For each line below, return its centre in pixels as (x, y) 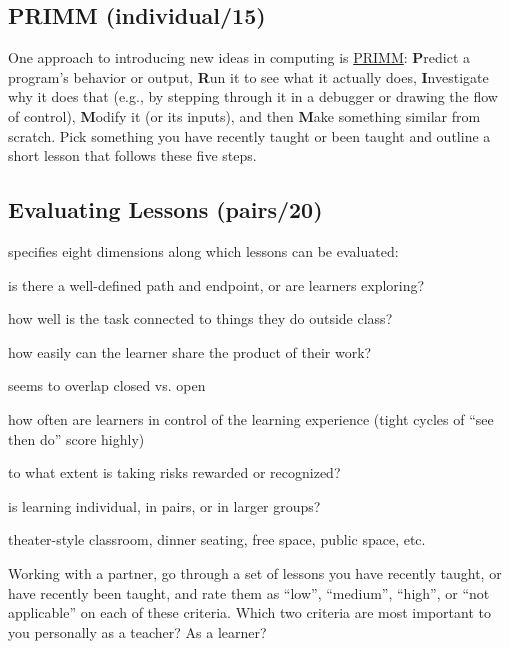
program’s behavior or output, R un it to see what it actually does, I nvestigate (248, 76)
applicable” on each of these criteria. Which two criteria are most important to (249, 612)
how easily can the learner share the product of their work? (190, 351)
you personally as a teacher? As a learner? (137, 631)
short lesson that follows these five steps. (132, 155)
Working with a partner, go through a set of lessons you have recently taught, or (255, 572)
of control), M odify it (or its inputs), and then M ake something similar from (244, 115)
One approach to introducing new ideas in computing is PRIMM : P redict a (239, 57)
